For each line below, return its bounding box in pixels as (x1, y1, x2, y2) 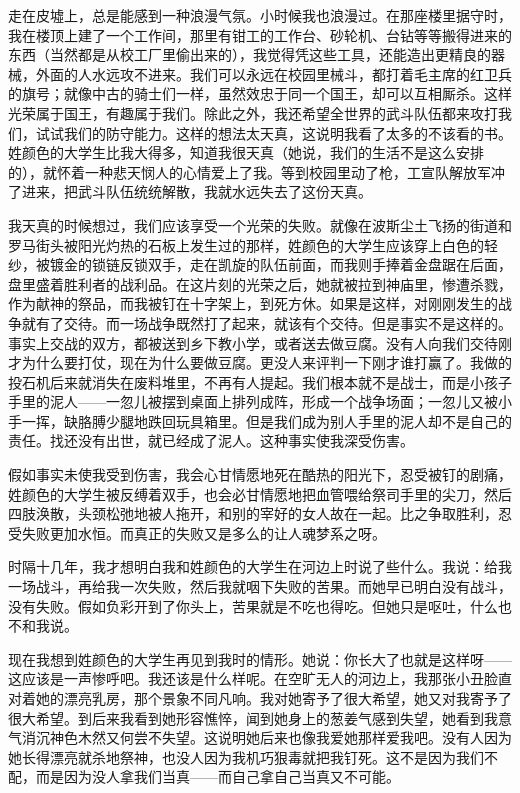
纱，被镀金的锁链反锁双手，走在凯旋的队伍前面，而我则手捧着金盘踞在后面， (8, 254, 512, 275)
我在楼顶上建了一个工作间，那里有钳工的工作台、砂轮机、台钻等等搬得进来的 (8, 24, 512, 45)
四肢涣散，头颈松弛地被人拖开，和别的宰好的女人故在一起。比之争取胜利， (8, 503, 498, 524)
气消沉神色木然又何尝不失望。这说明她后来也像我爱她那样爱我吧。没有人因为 (8, 727, 512, 748)
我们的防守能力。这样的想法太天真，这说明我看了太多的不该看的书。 (63, 122, 512, 143)
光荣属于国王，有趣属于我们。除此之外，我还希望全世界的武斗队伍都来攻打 (8, 102, 498, 123)
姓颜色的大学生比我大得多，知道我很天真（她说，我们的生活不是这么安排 (8, 142, 484, 163)
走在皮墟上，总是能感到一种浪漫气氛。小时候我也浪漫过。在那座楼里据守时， (8, 5, 512, 25)
